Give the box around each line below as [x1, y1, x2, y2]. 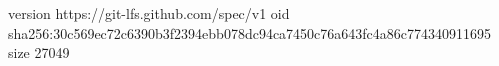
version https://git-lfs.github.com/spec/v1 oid [8, 3, 290, 23]
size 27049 [8, 42, 70, 63]
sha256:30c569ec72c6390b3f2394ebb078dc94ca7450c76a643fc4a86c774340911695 [8, 22, 492, 43]
